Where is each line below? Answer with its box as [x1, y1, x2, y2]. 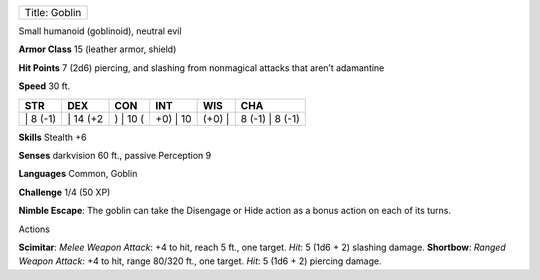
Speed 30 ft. [18, 80, 71, 92]
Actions [18, 223, 50, 235]
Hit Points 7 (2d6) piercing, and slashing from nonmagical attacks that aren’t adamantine [18, 61, 385, 74]
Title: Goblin [24, 6, 82, 19]
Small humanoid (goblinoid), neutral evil [18, 25, 182, 37]
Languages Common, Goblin [18, 168, 138, 180]
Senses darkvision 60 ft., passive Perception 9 [18, 149, 212, 161]
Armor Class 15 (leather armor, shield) [18, 43, 177, 55]
